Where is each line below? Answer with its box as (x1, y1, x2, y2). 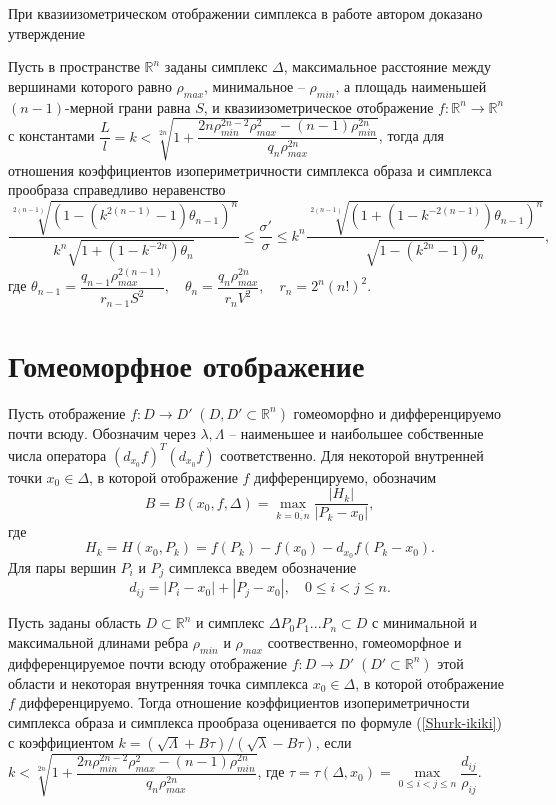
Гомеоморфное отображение (8, 344, 365, 385)
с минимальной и (372, 612, 477, 633)
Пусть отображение (8, 402, 126, 423)
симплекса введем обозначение (169, 557, 357, 578)
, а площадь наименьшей (335, 75, 487, 96)
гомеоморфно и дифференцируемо (293, 402, 502, 423)
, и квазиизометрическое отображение (203, 96, 434, 117)
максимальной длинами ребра (8, 632, 189, 653)
